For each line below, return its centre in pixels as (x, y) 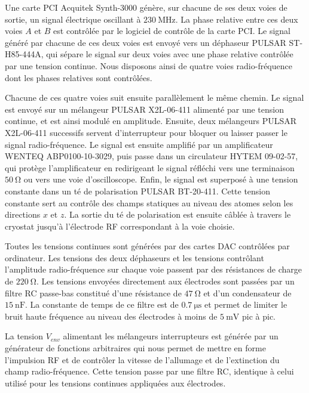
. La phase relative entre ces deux (237, 19)
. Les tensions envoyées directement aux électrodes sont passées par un (165, 281)
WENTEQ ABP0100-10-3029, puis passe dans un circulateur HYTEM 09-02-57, (152, 156)
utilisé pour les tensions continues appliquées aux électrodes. (115, 383)
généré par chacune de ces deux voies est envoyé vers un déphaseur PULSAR (146, 42)
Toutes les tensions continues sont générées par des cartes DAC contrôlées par (147, 246)
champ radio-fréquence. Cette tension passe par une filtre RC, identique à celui (149, 371)
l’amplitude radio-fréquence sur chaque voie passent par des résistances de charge (153, 269)
